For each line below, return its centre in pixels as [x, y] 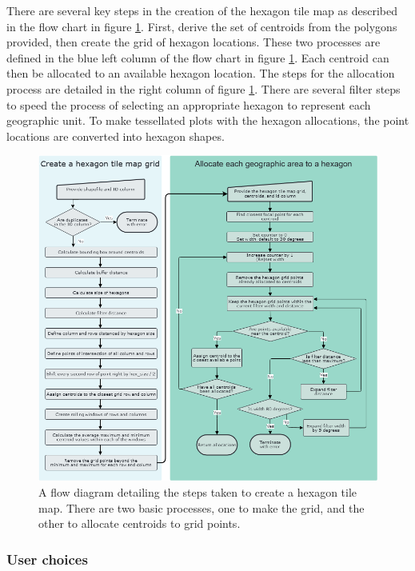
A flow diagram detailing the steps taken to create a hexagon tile [198, 492]
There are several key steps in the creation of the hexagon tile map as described [202, 10]
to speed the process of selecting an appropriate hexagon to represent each [189, 104]
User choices [47, 559]
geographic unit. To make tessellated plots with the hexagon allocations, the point [208, 120]
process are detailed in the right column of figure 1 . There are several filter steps [204, 88]
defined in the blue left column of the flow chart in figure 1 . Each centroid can [198, 57]
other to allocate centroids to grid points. [140, 523]
